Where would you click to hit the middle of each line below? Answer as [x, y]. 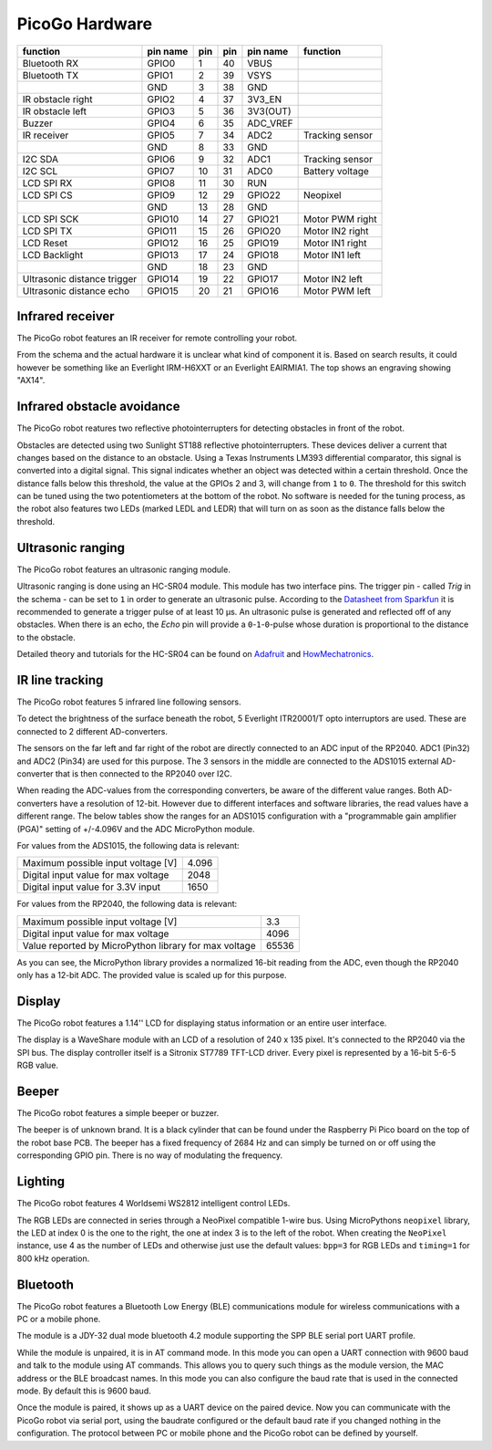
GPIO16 [263, 290]
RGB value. [38, 1065]
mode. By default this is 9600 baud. [84, 1391]
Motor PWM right [340, 219]
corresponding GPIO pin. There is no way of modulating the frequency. [149, 1155]
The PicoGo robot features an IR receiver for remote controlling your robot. [157, 339]
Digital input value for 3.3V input [92, 887]
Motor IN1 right [335, 243]
